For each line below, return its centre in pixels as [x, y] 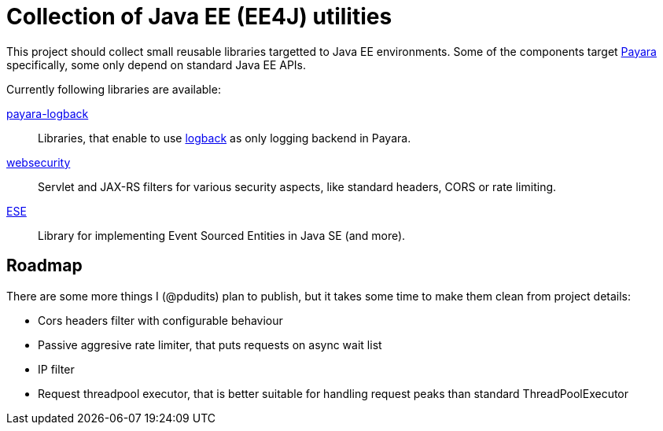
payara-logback [48, 113]
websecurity [39, 162]
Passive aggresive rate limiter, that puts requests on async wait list [210, 344]
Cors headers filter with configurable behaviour [160, 320]
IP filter [56, 369]
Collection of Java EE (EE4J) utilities [199, 17]
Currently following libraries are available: [114, 89]
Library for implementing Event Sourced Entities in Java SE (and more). [222, 235]
